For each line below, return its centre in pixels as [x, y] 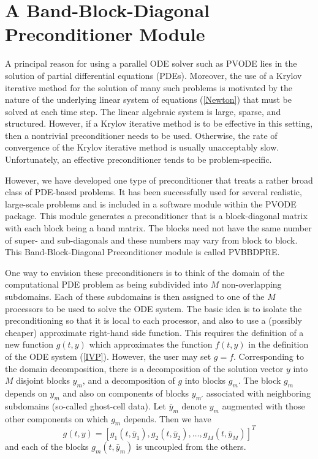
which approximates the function [151, 344]
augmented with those [263, 405]
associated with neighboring [258, 393]
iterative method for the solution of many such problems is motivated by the [149, 87]
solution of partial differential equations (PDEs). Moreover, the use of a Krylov [153, 75]
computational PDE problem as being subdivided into [107, 284]
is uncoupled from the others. [191, 446]
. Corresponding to [269, 356]
